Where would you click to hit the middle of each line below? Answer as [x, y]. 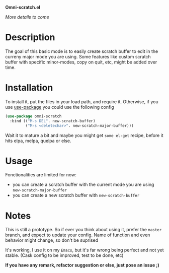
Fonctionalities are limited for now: [41, 175]
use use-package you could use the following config [60, 107]
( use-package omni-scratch [33, 116]
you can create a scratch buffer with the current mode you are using [83, 185]
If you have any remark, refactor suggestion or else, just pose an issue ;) [82, 265]
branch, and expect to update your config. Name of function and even [78, 235]
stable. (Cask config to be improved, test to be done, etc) [64, 255]
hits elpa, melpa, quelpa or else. [38, 141]
